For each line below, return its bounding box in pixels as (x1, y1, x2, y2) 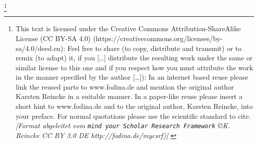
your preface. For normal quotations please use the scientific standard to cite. (15, 110, 251, 121)
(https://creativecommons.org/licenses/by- (93, 33, 223, 43)
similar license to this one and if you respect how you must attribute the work (15, 62, 253, 72)
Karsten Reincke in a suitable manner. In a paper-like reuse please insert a (15, 91, 243, 101)
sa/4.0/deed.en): (15, 43, 65, 53)
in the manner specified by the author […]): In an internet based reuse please (15, 72, 249, 82)
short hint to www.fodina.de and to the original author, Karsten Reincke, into (15, 101, 253, 111)
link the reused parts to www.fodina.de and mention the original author (15, 81, 234, 92)
